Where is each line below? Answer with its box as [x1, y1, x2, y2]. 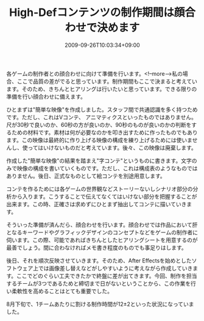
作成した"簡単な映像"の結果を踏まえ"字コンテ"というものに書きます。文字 [6, 157, 192, 164]
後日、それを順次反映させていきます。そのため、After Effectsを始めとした [6, 257, 192, 264]
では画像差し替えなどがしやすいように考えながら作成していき [38, 264, 193, 272]
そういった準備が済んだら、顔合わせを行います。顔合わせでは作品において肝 [6, 221, 198, 228]
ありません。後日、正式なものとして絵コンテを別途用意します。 [6, 172, 166, 179]
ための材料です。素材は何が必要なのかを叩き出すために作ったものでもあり [11, 129, 198, 136]
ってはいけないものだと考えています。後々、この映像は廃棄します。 [27, 144, 197, 151]
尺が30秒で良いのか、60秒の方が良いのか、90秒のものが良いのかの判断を [6, 121, 192, 128]
